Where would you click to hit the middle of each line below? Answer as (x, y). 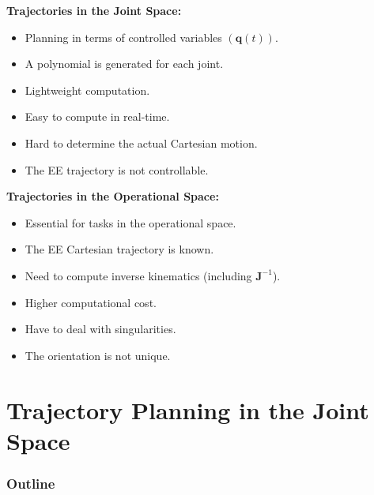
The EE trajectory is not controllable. (117, 169)
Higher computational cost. (91, 302)
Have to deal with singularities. (100, 329)
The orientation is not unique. (98, 355)
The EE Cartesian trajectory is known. (119, 249)
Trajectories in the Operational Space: (113, 196)
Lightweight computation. (87, 90)
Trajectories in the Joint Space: (94, 10)
